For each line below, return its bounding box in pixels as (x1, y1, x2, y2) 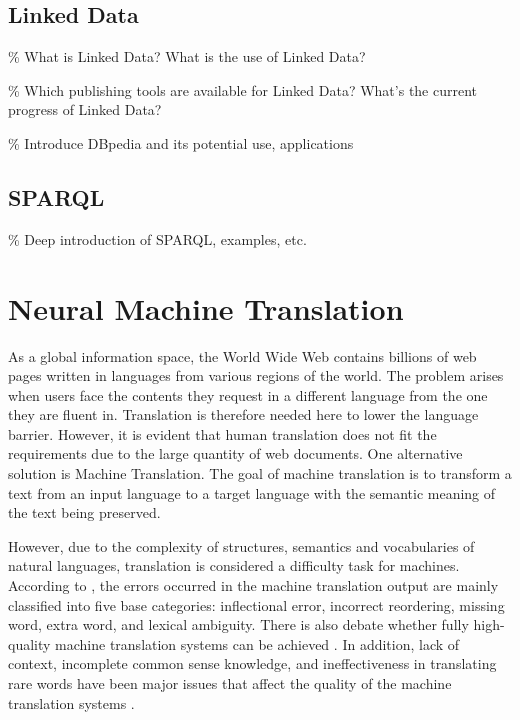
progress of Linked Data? (8, 99, 162, 120)
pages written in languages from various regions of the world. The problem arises (8, 365, 504, 386)
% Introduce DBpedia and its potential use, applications (8, 132, 354, 153)
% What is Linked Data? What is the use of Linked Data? (8, 46, 366, 67)
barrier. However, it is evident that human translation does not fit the (8, 423, 437, 444)
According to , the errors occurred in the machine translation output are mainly (8, 575, 499, 596)
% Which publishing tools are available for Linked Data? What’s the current (8, 79, 478, 100)
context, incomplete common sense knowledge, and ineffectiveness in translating (8, 653, 497, 674)
